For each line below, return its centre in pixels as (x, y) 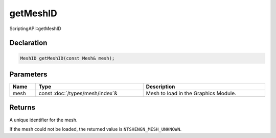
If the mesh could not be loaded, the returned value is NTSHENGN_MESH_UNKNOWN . (96, 129)
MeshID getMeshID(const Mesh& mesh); (67, 58)
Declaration (28, 43)
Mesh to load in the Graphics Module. (191, 93)
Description (160, 87)
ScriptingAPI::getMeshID (35, 29)
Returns (22, 108)
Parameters (28, 74)
